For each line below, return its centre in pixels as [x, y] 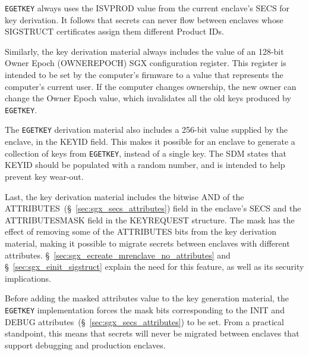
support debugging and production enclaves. [85, 345]
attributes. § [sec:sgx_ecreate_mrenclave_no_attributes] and [118, 255]
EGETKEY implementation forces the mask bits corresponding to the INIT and [145, 309]
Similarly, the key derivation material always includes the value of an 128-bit [144, 51]
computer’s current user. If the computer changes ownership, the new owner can [151, 86]
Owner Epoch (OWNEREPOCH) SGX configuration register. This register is [146, 63]
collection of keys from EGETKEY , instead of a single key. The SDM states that [146, 153]
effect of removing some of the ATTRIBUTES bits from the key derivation [141, 231]
